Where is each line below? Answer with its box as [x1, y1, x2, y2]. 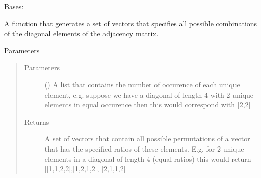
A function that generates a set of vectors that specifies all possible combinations [4, 18, 257, 28]
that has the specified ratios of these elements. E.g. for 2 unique [44, 143, 244, 154]
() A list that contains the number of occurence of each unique [44, 79, 240, 90]
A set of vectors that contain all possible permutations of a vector [44, 133, 250, 144]
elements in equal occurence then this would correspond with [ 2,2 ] [44, 99, 251, 110]
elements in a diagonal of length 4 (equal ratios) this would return [44, 153, 251, 164]
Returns [24, 116, 49, 127]
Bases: [4, 1, 24, 11]
